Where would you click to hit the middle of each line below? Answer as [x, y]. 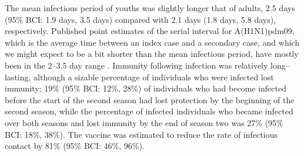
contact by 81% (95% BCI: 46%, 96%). [75, 146]
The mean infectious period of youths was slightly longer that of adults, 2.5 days [150, 8]
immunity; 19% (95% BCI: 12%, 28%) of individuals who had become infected [146, 88]
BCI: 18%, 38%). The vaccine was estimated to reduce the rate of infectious [141, 134]
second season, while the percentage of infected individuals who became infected [149, 111]
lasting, [18, 77]
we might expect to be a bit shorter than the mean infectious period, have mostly [152, 54]
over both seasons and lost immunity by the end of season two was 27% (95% [144, 122]
